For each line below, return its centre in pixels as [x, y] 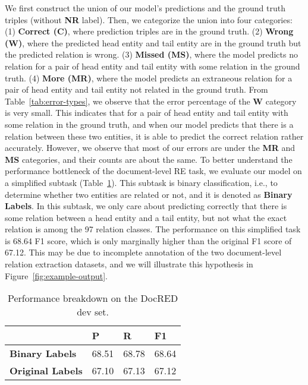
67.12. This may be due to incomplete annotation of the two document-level [143, 252]
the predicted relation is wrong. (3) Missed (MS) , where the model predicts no [151, 54]
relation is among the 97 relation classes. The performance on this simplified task [153, 229]
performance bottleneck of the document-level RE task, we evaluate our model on [153, 171]
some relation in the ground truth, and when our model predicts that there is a [149, 124]
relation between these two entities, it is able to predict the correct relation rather [154, 136]
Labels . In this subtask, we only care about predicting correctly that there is [146, 206]
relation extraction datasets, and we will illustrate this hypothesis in [129, 264]
